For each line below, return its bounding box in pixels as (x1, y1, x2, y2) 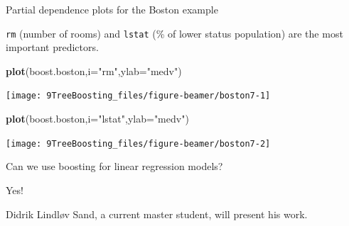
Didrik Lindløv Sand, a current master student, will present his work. (6, 206, 308, 221)
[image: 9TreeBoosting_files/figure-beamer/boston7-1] (6, 91, 271, 101)
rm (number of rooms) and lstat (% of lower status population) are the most (6, 26, 343, 40)
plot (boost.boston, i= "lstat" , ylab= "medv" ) (6, 111, 189, 126)
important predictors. (6, 40, 99, 55)
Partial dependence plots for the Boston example (6, 2, 218, 16)
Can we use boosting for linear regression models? (6, 159, 223, 174)
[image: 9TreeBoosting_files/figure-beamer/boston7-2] (6, 138, 271, 149)
